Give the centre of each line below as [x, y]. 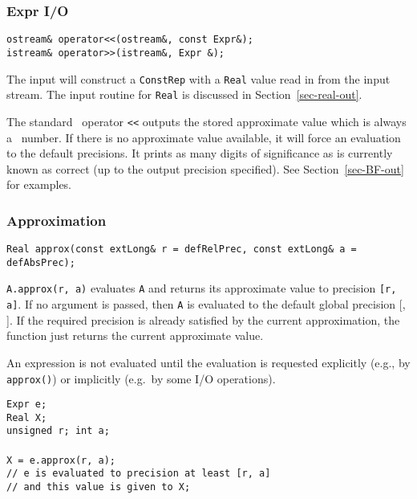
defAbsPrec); [41, 262]
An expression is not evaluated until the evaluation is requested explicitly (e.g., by [208, 362]
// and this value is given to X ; [99, 487]
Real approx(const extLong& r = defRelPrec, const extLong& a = [182, 249]
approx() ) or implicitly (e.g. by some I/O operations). [141, 378]
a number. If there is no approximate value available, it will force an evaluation [204, 137]
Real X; [27, 417]
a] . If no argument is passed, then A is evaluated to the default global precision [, [206, 304]
